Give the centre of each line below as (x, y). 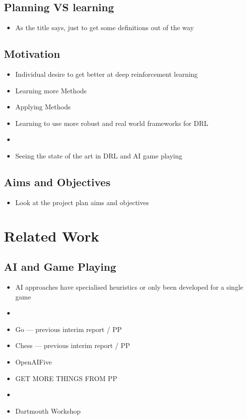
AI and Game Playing (60, 267)
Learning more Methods (51, 90)
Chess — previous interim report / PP (73, 345)
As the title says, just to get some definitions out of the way (105, 27)
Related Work (52, 236)
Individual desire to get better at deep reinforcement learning (107, 74)
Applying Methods (43, 107)
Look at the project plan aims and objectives (82, 202)
